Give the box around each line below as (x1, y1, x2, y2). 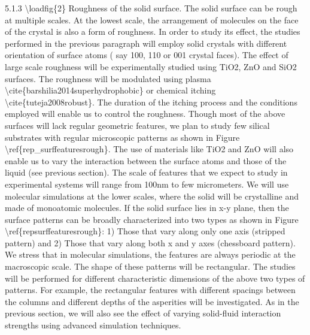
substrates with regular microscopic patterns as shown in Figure (5, 131, 240, 143)
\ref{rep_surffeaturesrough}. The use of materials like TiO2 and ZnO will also (5, 143, 294, 155)
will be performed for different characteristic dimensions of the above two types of (5, 271, 305, 284)
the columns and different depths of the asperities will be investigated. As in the (5, 295, 299, 307)
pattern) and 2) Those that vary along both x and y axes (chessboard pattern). (5, 236, 296, 249)
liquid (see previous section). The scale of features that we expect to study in (5, 166, 288, 179)
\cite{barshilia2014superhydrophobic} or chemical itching (5, 84, 216, 96)
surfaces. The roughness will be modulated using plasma (5, 72, 211, 84)
